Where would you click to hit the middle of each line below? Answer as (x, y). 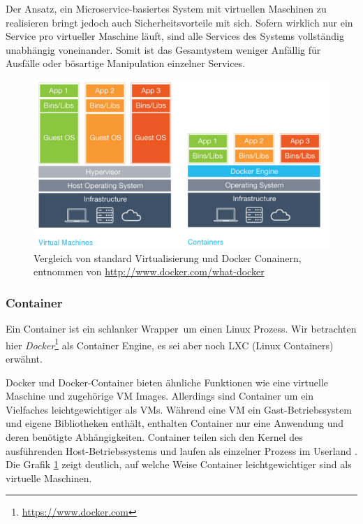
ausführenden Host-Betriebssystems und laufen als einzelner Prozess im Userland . (181, 450)
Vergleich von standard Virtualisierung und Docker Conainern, (168, 257)
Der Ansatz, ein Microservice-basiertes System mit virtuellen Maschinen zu (166, 8)
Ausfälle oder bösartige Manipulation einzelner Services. (126, 63)
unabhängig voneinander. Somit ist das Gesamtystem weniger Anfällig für (163, 49)
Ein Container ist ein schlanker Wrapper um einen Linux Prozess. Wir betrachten (181, 329)
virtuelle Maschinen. (49, 478)
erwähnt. (24, 358)
